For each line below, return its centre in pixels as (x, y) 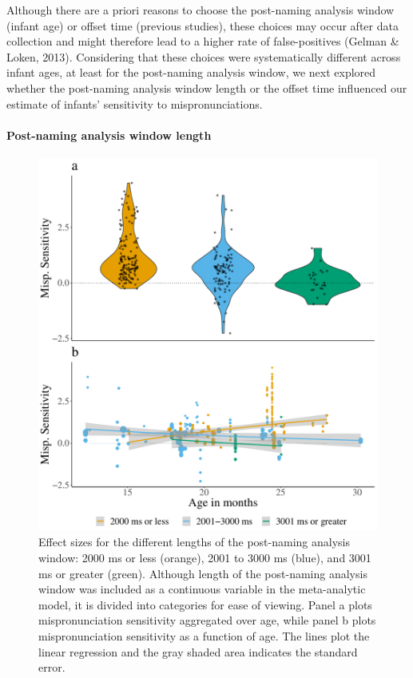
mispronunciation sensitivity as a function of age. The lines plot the (204, 635)
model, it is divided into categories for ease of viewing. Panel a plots (205, 604)
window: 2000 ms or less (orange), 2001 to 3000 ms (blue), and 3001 (205, 557)
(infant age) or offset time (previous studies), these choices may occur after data (203, 25)
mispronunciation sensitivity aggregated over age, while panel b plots (207, 620)
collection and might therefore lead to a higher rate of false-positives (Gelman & (203, 41)
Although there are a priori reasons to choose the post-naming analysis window (201, 10)
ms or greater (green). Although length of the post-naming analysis (203, 573)
